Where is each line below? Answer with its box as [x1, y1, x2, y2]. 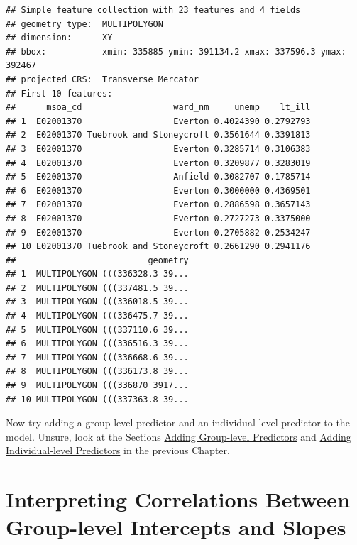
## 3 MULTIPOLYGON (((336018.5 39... [6, 297, 189, 307]
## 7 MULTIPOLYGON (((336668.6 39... [6, 352, 189, 363]
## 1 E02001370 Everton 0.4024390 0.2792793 [6, 116, 311, 126]
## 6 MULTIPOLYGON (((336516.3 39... [6, 338, 189, 349]
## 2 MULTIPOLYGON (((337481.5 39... [6, 282, 189, 293]
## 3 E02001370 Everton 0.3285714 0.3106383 [6, 143, 311, 154]
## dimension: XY [6, 33, 113, 43]
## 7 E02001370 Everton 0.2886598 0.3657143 [6, 199, 311, 210]
